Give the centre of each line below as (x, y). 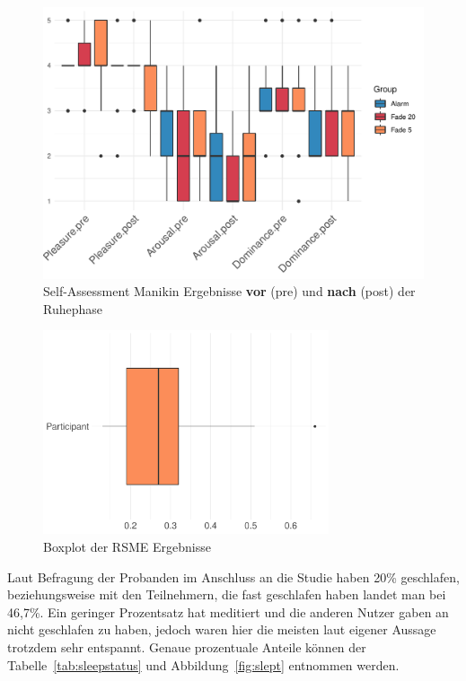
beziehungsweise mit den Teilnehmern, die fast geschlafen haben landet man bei (227, 594)
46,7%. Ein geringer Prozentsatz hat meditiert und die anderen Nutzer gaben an (228, 611)
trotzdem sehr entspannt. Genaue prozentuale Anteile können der (187, 647)
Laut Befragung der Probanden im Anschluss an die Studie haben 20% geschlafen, (233, 576)
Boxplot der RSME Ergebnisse (127, 547)
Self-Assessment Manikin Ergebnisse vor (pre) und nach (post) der (229, 291)
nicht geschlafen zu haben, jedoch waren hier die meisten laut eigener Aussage (222, 629)
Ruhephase (73, 308)
